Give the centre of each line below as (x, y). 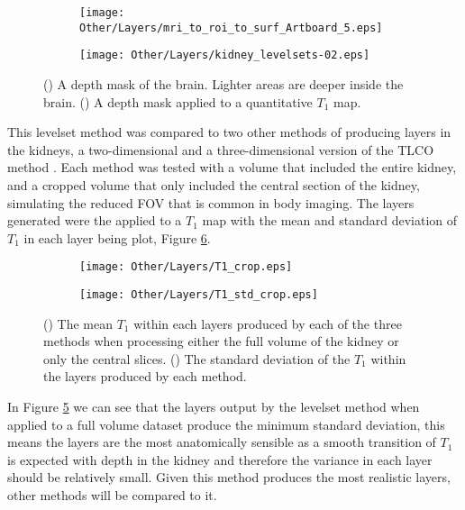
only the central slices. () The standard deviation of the (197, 358)
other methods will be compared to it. (112, 494)
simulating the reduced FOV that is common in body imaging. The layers (211, 202)
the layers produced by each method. (145, 376)
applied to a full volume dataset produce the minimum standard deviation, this (226, 424)
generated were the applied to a (95, 220)
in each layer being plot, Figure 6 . (117, 237)
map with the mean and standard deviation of (330, 220)
